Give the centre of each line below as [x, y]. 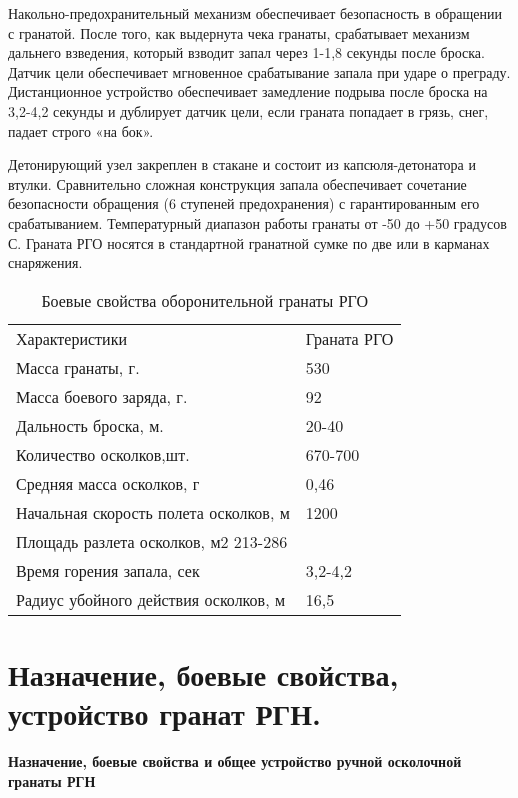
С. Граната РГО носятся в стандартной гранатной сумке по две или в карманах [249, 242]
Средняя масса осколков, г [108, 483]
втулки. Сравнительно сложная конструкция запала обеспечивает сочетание [237, 183]
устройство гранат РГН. [165, 713]
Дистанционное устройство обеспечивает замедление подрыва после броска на [248, 91]
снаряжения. [45, 262]
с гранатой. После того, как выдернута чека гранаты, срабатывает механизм [239, 32]
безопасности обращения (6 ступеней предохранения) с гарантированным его [244, 203]
